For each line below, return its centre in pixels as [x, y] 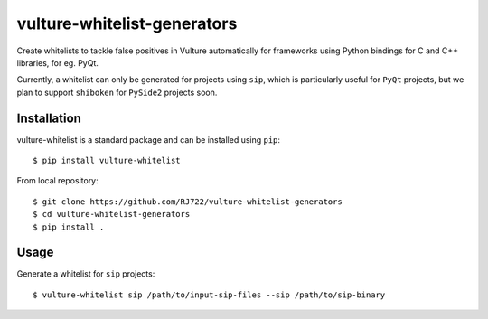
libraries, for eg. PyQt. [58, 62]
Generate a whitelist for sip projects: [86, 274]
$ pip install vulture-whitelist [107, 161]
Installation [49, 118]
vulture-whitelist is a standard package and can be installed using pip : [148, 139]
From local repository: [57, 181]
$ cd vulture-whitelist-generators [112, 214]
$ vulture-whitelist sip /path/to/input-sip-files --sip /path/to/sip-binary [209, 295]
